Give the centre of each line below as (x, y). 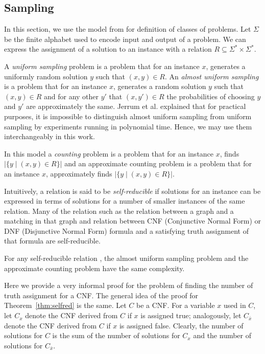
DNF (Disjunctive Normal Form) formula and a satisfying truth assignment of (126, 230)
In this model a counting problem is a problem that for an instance (109, 153)
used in (235, 305)
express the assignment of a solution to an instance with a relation (108, 49)
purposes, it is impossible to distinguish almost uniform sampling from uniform (128, 116)
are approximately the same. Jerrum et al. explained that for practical (136, 106)
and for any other (71, 96)
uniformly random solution (46, 76)
